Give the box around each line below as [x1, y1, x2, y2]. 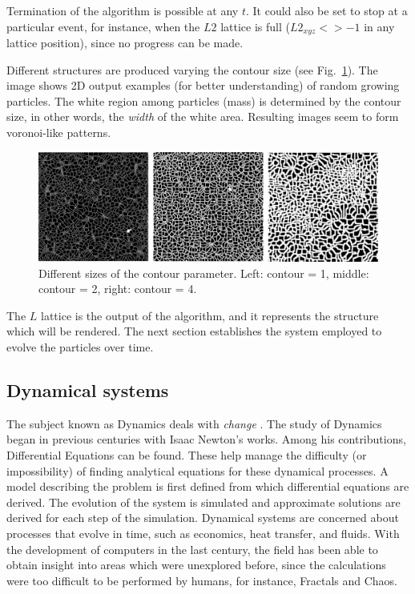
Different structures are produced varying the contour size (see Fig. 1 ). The [6, 61, 378, 78]
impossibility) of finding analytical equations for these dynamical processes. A [6, 462, 389, 479]
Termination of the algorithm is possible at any [6, 2, 239, 18]
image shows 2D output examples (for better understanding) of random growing [6, 77, 400, 94]
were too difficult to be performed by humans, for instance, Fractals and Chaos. [6, 572, 397, 588]
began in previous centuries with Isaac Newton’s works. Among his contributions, [6, 431, 406, 448]
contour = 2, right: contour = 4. [38, 280, 197, 297]
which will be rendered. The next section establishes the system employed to [6, 323, 382, 339]
